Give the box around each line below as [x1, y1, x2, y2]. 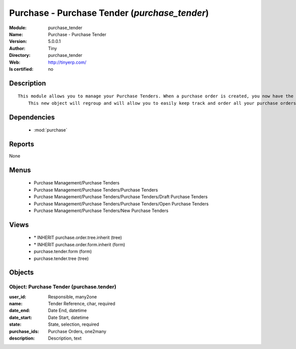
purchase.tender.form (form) [34, 249, 92, 255]
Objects [9, 268, 34, 277]
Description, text [48, 335, 82, 341]
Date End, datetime [48, 307, 87, 313]
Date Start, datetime [48, 314, 89, 320]
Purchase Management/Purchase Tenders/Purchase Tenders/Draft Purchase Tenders [34, 194, 208, 200]
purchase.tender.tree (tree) [34, 255, 89, 262]
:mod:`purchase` [34, 127, 68, 133]
